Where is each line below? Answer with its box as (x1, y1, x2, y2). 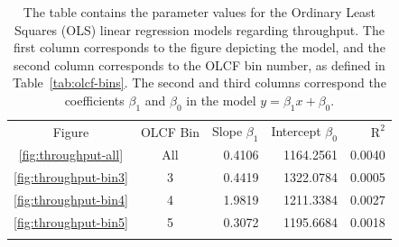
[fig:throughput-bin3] (14, 167, 128, 186)
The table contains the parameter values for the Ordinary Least (23, 3, 376, 21)
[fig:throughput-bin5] (14, 212, 128, 231)
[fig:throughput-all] (18, 145, 124, 164)
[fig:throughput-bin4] (14, 189, 128, 208)
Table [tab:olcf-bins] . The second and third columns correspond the (12, 73, 386, 92)
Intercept (271, 122, 321, 141)
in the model (186, 90, 256, 109)
